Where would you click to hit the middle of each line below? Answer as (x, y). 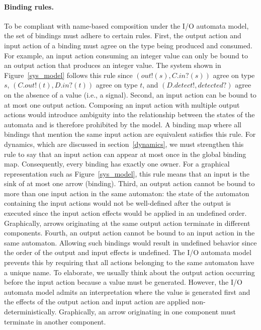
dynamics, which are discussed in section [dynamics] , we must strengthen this (124, 144)
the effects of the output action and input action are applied (97, 302)
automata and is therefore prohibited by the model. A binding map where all (123, 124)
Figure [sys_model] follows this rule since (68, 75)
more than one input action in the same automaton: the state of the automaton (127, 193)
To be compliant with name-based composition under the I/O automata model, (126, 25)
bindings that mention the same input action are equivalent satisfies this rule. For (130, 134)
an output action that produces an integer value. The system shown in (113, 65)
